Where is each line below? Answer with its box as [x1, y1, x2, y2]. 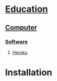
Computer [5, 23, 37, 32]
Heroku [12, 49, 28, 55]
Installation [5, 67, 53, 78]
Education [5, 3, 48, 15]
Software [5, 38, 28, 45]
